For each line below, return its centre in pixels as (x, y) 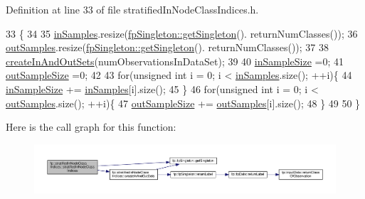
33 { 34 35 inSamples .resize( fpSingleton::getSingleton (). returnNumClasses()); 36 (182, 33)
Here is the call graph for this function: (91, 127)
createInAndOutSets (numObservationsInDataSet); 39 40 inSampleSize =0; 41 (175, 61)
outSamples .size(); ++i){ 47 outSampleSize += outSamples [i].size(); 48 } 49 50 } (183, 103)
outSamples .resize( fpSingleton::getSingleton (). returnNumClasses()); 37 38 (168, 47)
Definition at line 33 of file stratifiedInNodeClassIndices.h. (132, 9)
